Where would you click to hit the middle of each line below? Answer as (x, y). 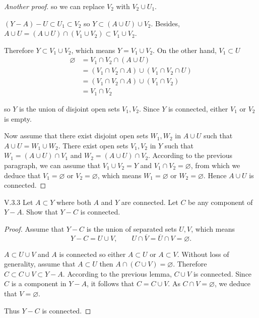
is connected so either (92, 254)
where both (74, 202)
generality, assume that (40, 264)
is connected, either (198, 108)
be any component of (220, 202)
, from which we (215, 165)
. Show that (40, 212)
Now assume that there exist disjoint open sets (76, 136)
